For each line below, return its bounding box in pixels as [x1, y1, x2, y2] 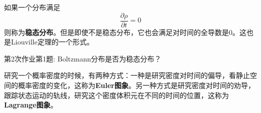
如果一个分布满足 [4, 2, 60, 12]
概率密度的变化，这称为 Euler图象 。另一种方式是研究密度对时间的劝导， [18, 80, 255, 90]
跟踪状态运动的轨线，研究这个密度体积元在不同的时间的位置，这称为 [4, 89, 229, 100]
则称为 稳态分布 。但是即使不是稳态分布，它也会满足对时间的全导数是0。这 [4, 26, 246, 37]
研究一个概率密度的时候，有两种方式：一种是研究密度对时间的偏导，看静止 [4, 70, 250, 80]
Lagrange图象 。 [4, 99, 58, 110]
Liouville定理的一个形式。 [11, 36, 94, 47]
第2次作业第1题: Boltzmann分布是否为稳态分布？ [4, 53, 162, 63]
